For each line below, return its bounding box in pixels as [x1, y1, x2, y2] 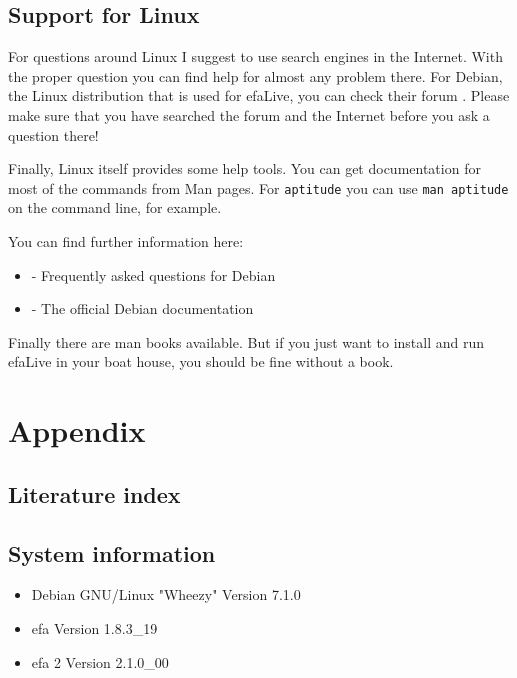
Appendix [8, 410, 146, 451]
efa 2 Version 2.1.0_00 [31, 651, 169, 672]
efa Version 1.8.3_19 [31, 617, 158, 638]
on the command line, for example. [8, 197, 222, 218]
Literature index [8, 478, 181, 509]
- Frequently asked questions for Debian [31, 264, 276, 285]
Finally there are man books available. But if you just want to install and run [8, 331, 484, 352]
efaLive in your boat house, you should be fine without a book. [8, 351, 394, 372]
